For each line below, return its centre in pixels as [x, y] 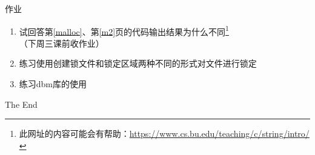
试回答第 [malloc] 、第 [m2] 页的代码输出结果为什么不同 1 [124, 30]
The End [21, 104]
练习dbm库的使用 [53, 84]
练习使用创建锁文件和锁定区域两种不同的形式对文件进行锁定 [138, 63]
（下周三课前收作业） [61, 43]
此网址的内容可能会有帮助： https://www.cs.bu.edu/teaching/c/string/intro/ [164, 134]
